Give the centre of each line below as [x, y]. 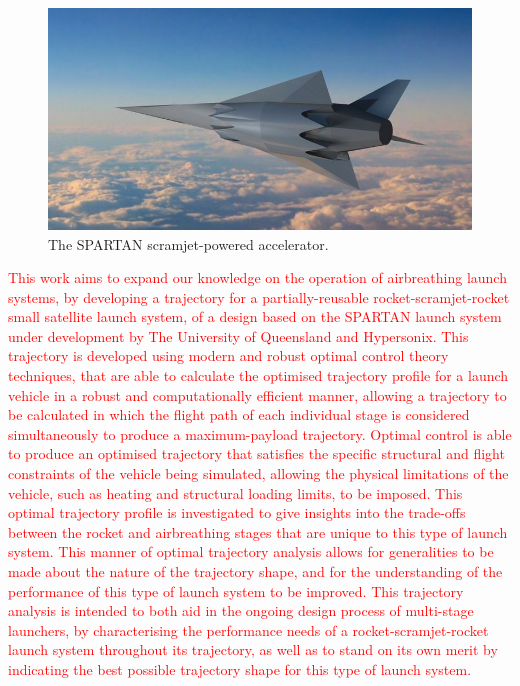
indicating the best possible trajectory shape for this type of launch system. [240, 668]
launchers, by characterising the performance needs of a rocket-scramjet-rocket [248, 629]
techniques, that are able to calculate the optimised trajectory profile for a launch [258, 375]
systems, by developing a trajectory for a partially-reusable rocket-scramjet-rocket [259, 296]
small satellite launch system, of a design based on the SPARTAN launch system [255, 316]
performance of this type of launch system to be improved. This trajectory [236, 590]
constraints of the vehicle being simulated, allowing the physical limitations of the [258, 473]
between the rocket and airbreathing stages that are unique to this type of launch [258, 531]
